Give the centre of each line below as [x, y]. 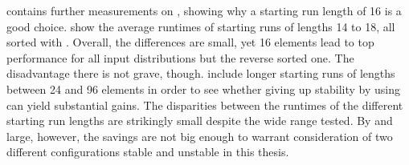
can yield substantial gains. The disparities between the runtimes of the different [205, 105]
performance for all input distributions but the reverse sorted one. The [180, 57]
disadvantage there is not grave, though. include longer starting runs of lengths [201, 73]
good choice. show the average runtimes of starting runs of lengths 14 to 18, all [201, 26]
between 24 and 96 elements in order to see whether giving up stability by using [204, 89]
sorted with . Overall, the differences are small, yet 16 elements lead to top [190, 42]
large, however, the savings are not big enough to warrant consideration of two [200, 136]
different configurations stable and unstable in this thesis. [148, 152]
